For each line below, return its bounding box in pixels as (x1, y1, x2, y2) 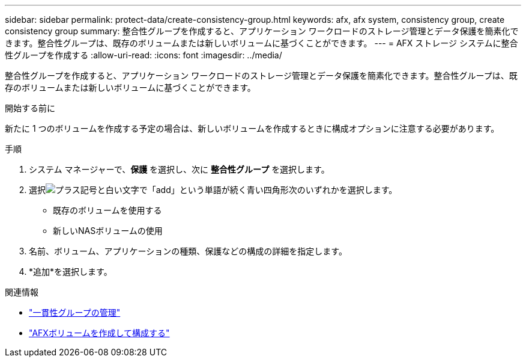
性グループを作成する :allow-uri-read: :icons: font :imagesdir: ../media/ (5, 50, 282, 60)
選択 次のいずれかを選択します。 (29, 185, 398, 195)
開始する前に (5, 103, 55, 113)
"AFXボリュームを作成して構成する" (29, 328, 170, 338)
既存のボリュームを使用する (53, 205, 162, 215)
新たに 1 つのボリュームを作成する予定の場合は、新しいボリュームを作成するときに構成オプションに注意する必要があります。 (5, 123, 500, 133)
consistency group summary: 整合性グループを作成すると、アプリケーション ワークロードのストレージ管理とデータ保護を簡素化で (5, 26, 519, 36)
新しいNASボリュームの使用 (53, 225, 163, 236)
